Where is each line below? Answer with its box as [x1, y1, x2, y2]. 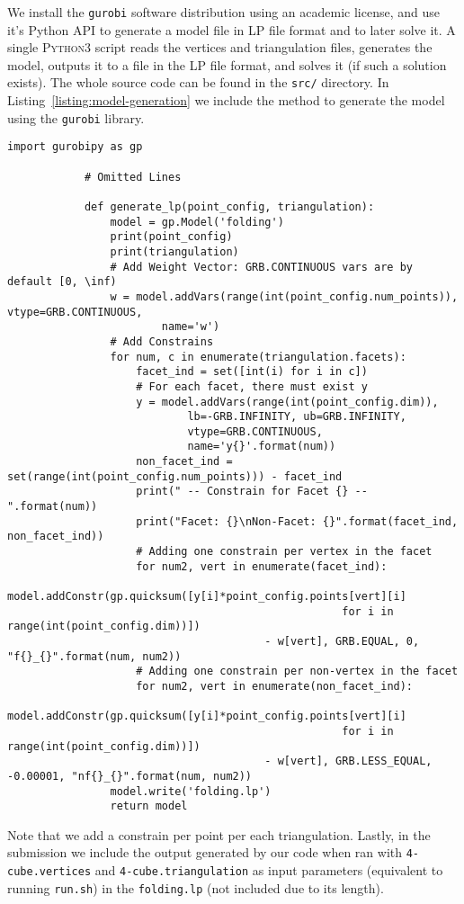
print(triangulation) [110, 245, 239, 258]
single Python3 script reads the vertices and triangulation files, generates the [7, 38, 433, 57]
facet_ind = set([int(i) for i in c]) [136, 365, 368, 379]
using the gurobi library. [7, 108, 145, 127]
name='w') [161, 320, 220, 334]
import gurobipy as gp [7, 140, 143, 154]
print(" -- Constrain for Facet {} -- [136, 485, 368, 498]
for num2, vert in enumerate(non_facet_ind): [136, 679, 414, 693]
